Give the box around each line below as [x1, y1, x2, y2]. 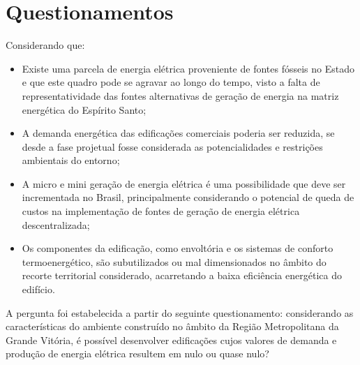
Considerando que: [6, 38, 85, 52]
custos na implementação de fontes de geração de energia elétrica [22, 204, 300, 218]
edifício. [22, 282, 55, 297]
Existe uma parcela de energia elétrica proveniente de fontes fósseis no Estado [22, 61, 354, 75]
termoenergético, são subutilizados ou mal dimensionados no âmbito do [22, 254, 327, 269]
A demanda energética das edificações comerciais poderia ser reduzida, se [22, 126, 335, 140]
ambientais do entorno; [22, 153, 120, 167]
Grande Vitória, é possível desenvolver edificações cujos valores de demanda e [6, 332, 337, 347]
